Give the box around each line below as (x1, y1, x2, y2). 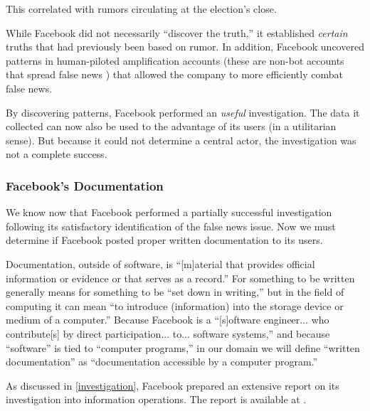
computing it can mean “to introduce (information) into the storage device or (6, 298, 344, 313)
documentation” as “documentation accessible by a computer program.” (6, 354, 318, 369)
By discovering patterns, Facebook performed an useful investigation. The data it (6, 105, 360, 119)
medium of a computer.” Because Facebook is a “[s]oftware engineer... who (6, 312, 329, 327)
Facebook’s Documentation (6, 176, 164, 194)
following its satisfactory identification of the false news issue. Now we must (6, 218, 336, 233)
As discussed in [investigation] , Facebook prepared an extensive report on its (6, 378, 339, 393)
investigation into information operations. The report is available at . (6, 392, 307, 407)
